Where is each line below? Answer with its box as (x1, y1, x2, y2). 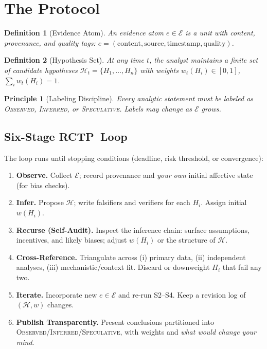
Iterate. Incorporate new (16, 289, 97, 300)
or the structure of (157, 234, 216, 245)
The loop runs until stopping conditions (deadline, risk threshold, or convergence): (4, 152, 263, 163)
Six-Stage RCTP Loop (4, 128, 128, 144)
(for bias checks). (16, 179, 70, 190)
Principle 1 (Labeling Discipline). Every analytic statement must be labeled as (4, 93, 254, 104)
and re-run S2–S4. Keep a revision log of (118, 289, 246, 300)
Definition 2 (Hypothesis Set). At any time (4, 54, 144, 65)
